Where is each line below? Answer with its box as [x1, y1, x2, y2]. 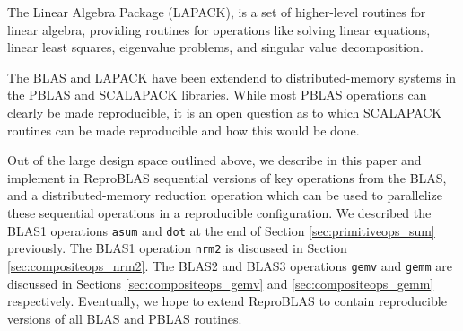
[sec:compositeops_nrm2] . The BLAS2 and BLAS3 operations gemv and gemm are [7, 256, 452, 274]
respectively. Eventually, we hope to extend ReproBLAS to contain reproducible [7, 292, 447, 310]
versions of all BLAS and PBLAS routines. [7, 309, 242, 327]
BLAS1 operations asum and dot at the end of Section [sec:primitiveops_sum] [7, 221, 435, 240]
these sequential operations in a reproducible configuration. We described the [7, 203, 432, 222]
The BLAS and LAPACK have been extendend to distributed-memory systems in [7, 67, 457, 86]
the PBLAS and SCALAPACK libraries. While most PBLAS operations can [7, 85, 427, 104]
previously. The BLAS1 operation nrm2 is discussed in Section [7, 239, 347, 257]
